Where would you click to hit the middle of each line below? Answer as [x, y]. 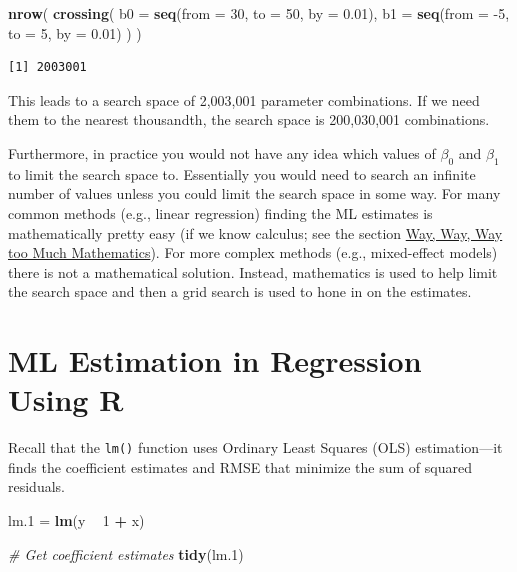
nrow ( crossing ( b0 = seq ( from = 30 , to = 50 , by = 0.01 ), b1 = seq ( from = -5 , [259, 13]
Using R [66, 399]
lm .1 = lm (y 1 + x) [76, 520]
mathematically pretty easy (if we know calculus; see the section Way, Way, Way [255, 232]
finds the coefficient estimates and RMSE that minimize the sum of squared [240, 466]
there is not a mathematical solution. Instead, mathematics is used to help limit [253, 271]
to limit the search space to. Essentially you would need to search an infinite [242, 173]
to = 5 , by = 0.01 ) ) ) [75, 32]
